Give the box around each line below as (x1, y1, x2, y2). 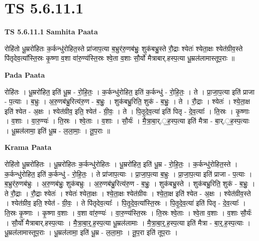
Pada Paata (4, 69, 45, 80)
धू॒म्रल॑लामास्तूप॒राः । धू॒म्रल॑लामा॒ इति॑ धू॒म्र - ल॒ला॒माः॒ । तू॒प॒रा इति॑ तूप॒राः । (4, 227, 178, 238)
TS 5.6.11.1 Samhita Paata (4, 26, 98, 37)
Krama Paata (4, 142, 51, 152)
